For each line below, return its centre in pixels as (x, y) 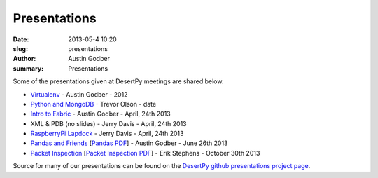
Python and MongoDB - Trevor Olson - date (93, 104)
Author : (24, 59)
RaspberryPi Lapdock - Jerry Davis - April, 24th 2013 (107, 134)
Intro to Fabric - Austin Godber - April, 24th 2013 (100, 114)
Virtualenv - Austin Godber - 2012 (79, 94)
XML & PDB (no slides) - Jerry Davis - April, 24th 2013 (108, 123)
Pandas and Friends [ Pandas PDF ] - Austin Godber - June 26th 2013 (129, 143)
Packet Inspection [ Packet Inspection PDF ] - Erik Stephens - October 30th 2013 (145, 153)
